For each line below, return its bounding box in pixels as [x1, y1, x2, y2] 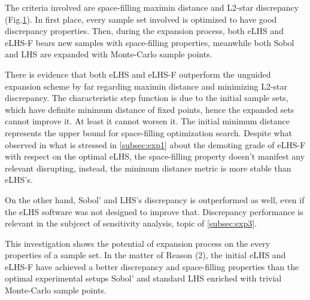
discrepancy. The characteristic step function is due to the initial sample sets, [5, 91, 288, 104]
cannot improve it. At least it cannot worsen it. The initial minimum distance [5, 115, 290, 127]
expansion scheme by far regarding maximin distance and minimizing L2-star [5, 79, 287, 92]
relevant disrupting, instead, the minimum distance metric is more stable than [5, 161, 291, 174]
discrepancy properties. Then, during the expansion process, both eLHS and [5, 25, 284, 37]
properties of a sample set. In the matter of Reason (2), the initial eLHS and [5, 249, 286, 261]
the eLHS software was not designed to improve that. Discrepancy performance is [5, 205, 303, 218]
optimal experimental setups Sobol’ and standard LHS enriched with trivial [5, 272, 282, 284]
